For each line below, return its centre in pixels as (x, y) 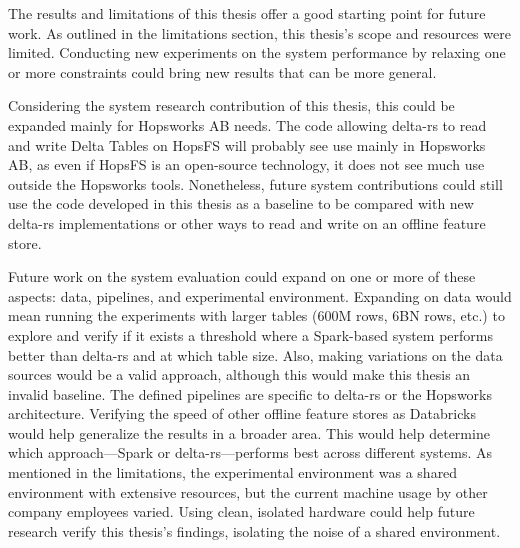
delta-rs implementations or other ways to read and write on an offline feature (247, 222)
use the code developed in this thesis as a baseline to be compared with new (241, 203)
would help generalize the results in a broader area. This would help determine (249, 432)
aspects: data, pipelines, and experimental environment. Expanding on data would (260, 295)
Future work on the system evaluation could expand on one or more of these (242, 276)
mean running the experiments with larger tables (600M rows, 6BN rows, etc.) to (256, 315)
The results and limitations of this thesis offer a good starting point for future (247, 13)
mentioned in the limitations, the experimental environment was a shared (233, 472)
